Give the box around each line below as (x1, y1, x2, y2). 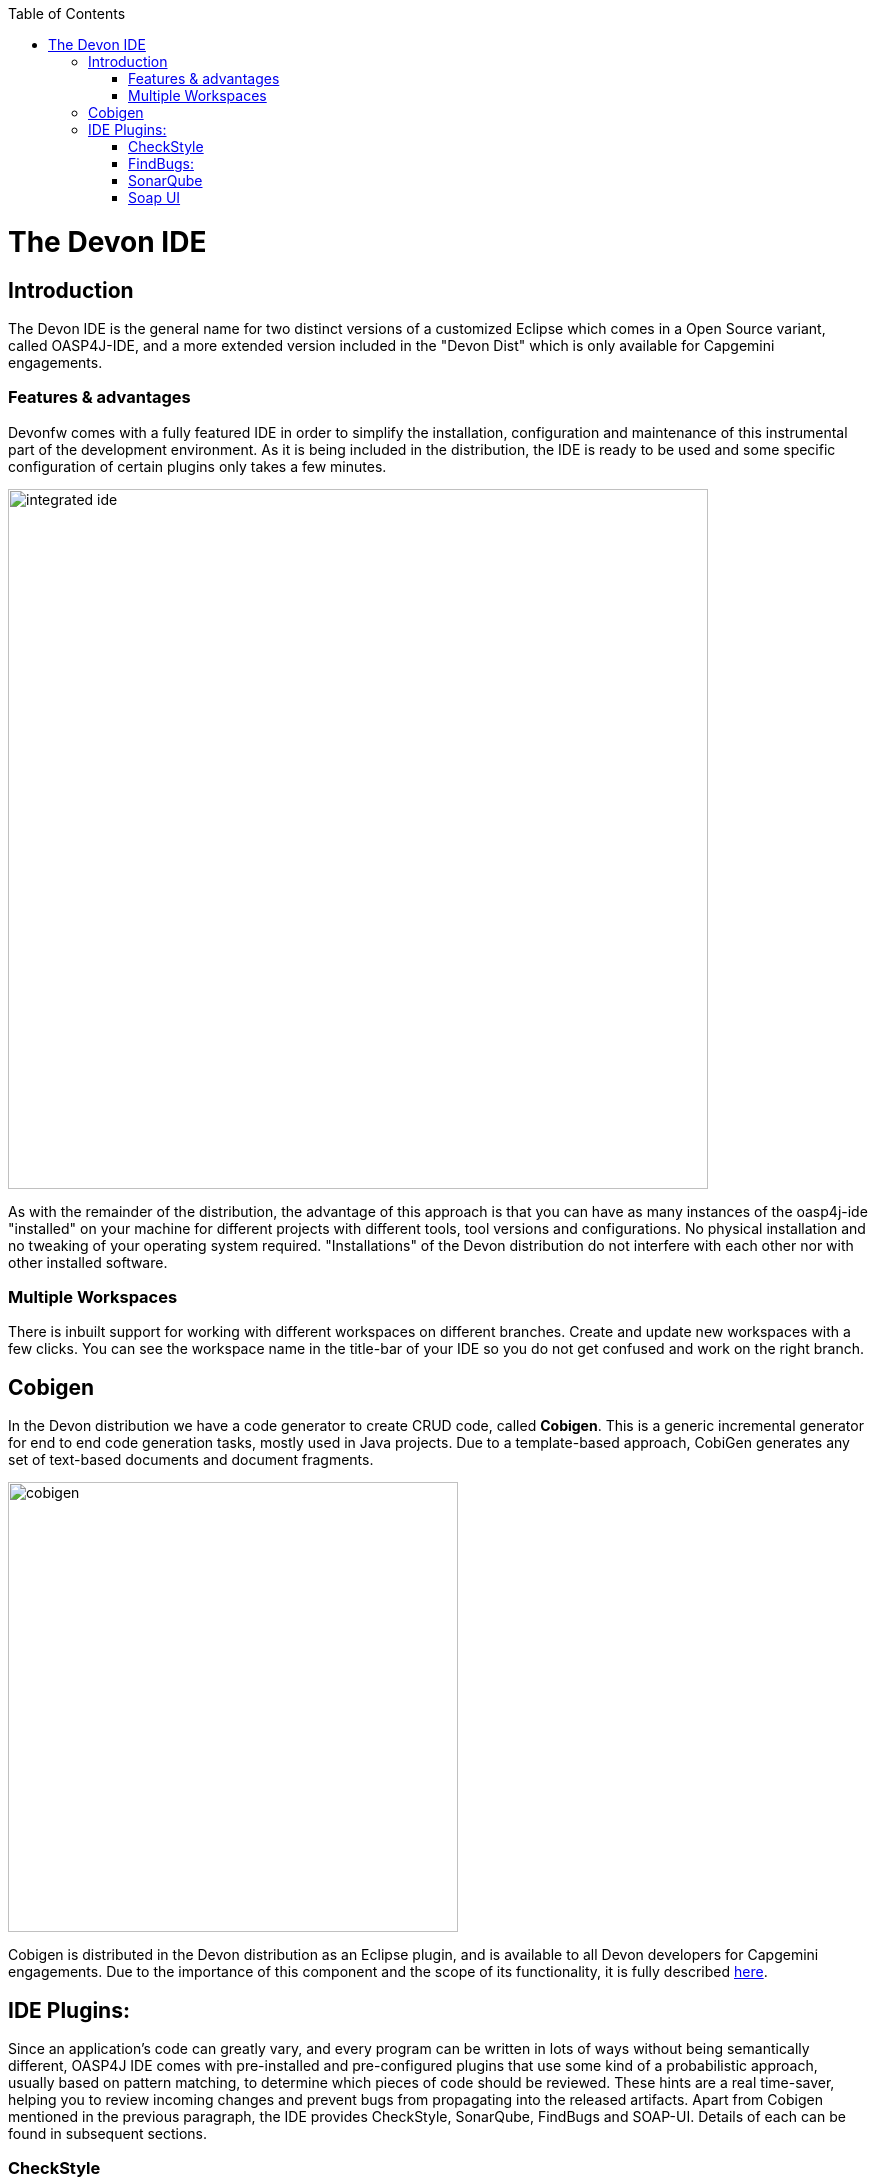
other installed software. (8, 1253, 168, 1271)
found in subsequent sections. (8, 2125, 208, 2143)
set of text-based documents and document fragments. (8, 1451, 374, 1469)
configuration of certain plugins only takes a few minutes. (8, 457, 387, 475)
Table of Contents (8, 5, 126, 22)
